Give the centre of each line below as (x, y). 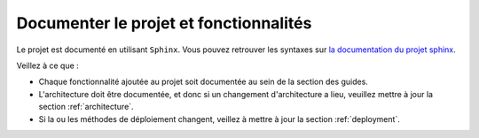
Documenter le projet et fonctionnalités (164, 23)
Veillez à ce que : (47, 65)
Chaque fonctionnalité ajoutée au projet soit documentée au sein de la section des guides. (203, 82)
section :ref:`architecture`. (86, 107)
